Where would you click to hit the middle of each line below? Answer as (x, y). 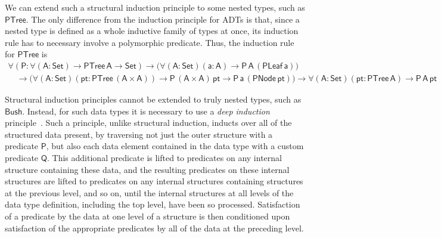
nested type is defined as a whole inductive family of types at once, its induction (152, 31)
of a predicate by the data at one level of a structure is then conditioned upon (147, 216)
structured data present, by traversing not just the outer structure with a (139, 134)
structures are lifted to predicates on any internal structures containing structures (154, 181)
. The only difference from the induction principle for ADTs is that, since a (163, 19)
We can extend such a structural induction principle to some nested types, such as (155, 7)
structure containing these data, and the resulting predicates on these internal (147, 169)
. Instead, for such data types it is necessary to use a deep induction (146, 111)
